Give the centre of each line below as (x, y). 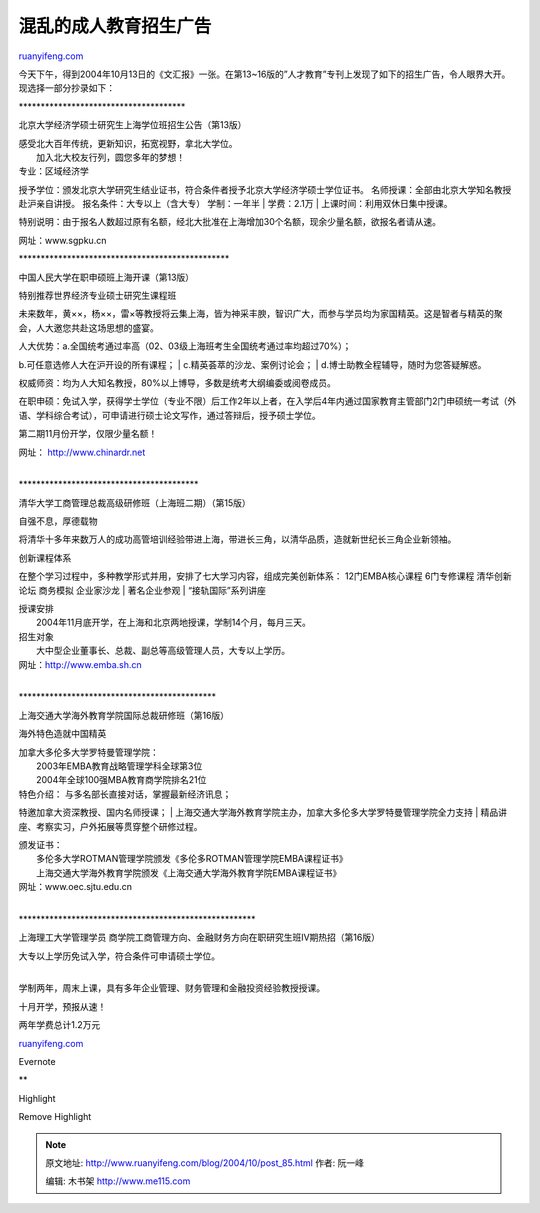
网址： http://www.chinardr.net (82, 452)
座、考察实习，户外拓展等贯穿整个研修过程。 (110, 826)
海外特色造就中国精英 (62, 734)
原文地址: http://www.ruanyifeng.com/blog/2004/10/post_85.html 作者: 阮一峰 (205, 1162)
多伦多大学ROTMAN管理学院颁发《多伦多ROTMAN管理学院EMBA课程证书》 (192, 859)
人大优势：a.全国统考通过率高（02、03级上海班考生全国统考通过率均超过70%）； (185, 346)
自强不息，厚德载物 (58, 521)
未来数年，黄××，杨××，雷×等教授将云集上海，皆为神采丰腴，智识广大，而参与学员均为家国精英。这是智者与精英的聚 (261, 314)
